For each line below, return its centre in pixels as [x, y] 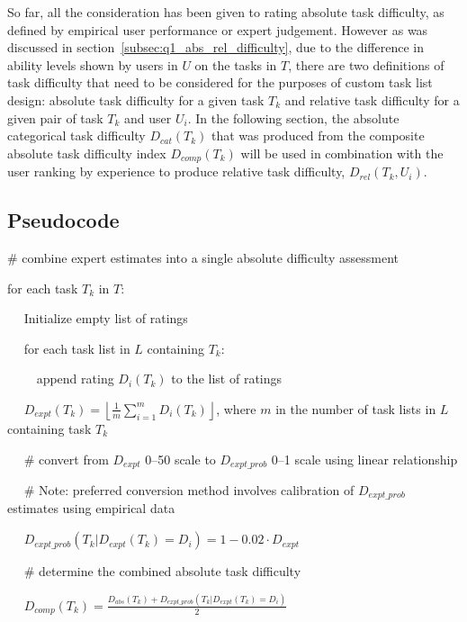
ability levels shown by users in [93, 64]
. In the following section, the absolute [293, 117]
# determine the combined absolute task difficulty [162, 571]
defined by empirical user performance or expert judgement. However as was [218, 29]
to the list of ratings [227, 379]
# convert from [66, 459]
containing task [49, 428]
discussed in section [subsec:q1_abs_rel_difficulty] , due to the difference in [216, 47]
